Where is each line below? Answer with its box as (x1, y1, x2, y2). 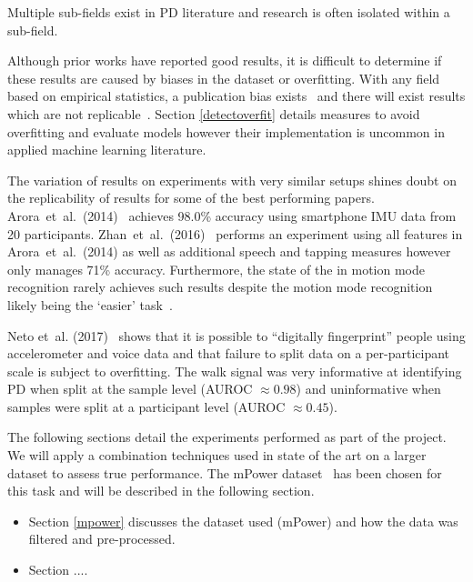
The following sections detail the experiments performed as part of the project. (7, 427, 447, 447)
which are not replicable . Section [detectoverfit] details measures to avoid (7, 104, 420, 123)
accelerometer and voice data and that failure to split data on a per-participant (7, 344, 450, 363)
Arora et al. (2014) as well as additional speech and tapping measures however (7, 242, 451, 261)
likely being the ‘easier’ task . (7, 295, 173, 314)
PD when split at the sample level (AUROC (7, 379, 253, 398)
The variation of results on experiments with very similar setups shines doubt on (7, 170, 457, 189)
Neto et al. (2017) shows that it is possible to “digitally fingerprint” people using (7, 326, 466, 345)
